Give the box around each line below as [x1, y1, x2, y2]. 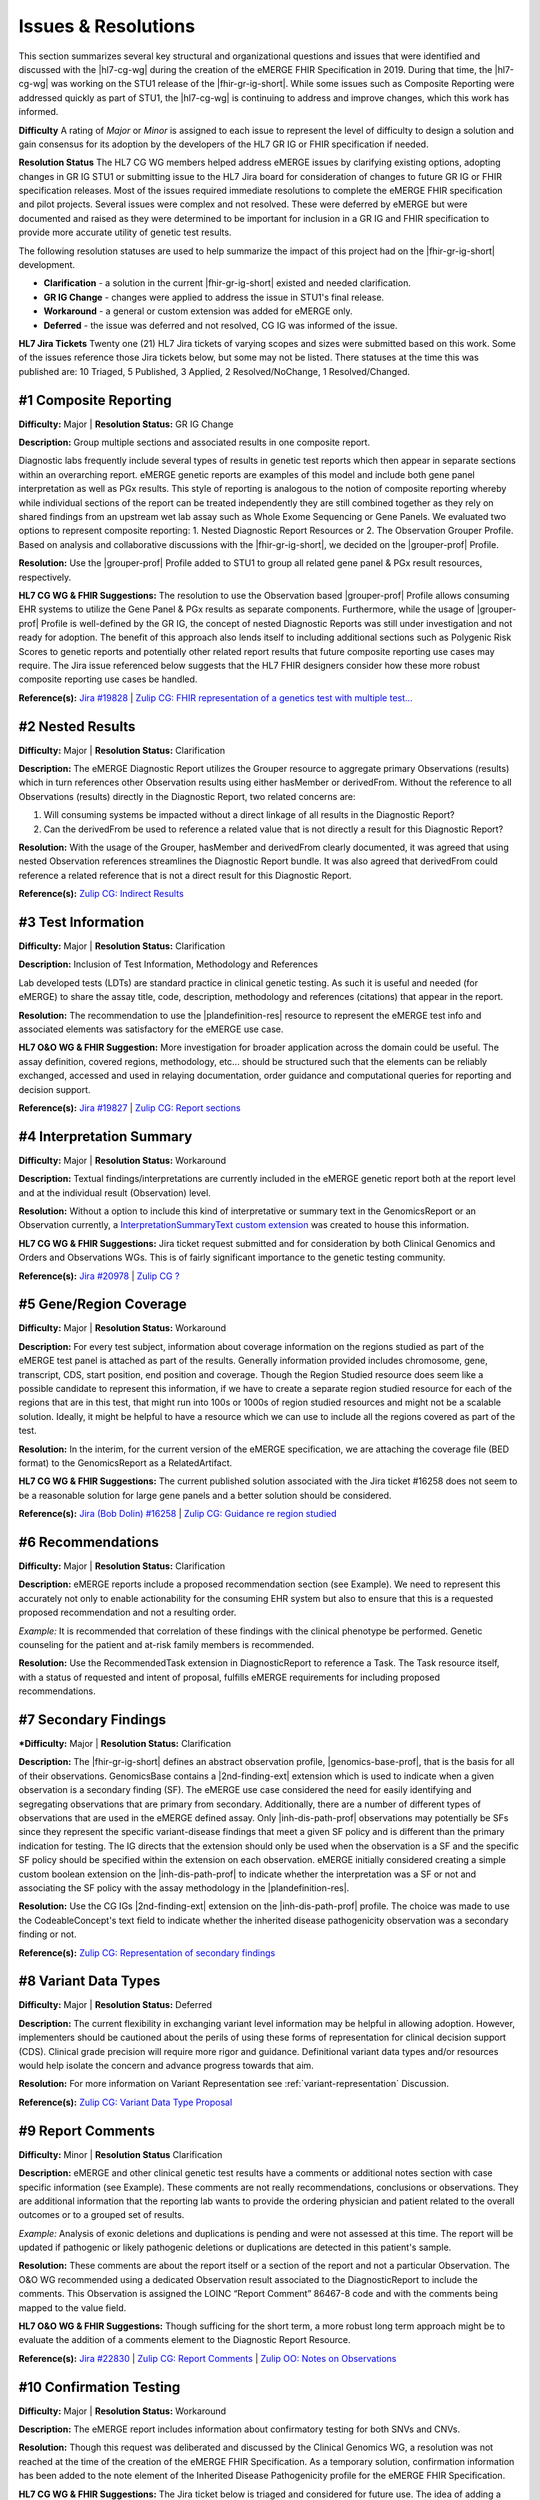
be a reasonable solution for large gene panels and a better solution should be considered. [18, 1489, 392, 1501]
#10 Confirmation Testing [18, 2378, 181, 2395]
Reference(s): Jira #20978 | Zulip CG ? [18, 1270, 180, 1282]
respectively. [18, 571, 72, 583]
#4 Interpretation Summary [18, 1128, 193, 1145]
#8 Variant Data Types [18, 1973, 161, 1990]
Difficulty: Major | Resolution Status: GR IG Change [18, 418, 234, 430]
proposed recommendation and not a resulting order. [18, 1606, 237, 1619]
